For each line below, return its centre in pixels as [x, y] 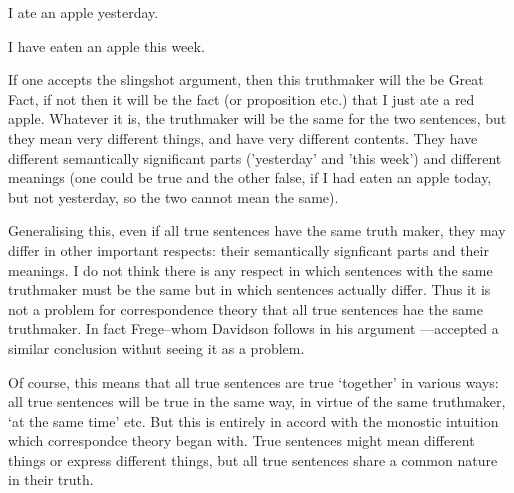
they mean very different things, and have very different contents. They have [243, 137]
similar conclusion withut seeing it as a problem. [156, 347]
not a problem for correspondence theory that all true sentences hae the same [245, 308]
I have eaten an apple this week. [106, 45]
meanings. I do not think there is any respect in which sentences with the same [250, 269]
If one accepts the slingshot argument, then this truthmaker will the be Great [246, 79]
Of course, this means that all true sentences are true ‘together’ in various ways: [253, 381]
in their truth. [51, 479]
